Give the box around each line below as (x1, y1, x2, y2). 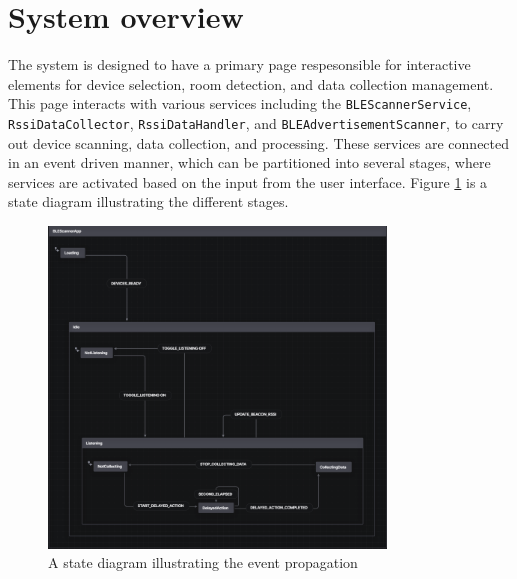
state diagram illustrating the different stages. (8, 191, 289, 212)
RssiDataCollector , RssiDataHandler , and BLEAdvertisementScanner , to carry (8, 112, 504, 133)
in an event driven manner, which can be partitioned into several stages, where (8, 152, 491, 173)
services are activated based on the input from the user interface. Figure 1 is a (8, 171, 488, 192)
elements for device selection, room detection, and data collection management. (8, 73, 494, 94)
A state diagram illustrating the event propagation (48, 552, 358, 573)
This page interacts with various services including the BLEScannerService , (8, 93, 472, 114)
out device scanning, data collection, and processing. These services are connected (8, 132, 510, 153)
